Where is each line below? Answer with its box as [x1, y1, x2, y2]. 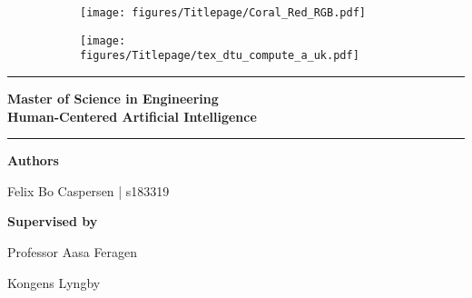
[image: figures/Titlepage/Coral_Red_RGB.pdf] [80, 6, 366, 19]
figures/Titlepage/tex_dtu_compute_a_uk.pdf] [80, 49, 359, 63]
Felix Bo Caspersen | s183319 [7, 181, 170, 200]
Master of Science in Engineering [7, 88, 219, 107]
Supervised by [7, 212, 98, 231]
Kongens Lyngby [7, 273, 101, 292]
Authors [7, 151, 59, 170]
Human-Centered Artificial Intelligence [7, 106, 257, 125]
